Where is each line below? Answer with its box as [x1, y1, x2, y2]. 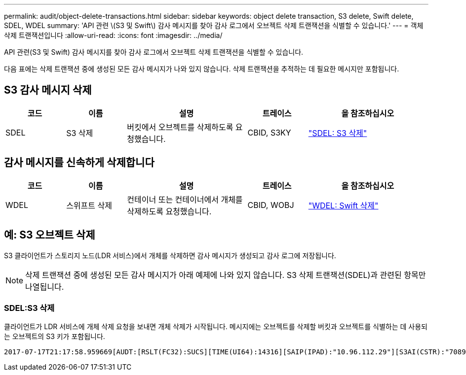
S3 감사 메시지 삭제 [4, 84, 92, 97]
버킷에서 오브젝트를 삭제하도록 [127, 122, 233, 132]
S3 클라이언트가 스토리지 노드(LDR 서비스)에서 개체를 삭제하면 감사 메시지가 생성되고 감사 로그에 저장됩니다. [4, 251, 336, 260]
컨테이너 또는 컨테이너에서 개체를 [127, 194, 243, 205]
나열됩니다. [25, 281, 64, 292]
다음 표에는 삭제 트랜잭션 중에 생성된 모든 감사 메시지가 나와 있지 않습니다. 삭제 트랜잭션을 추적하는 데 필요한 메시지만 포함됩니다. [4, 65, 399, 73]
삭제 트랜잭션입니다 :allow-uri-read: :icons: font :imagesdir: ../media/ [4, 31, 223, 39]
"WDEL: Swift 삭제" [308, 200, 379, 210]
